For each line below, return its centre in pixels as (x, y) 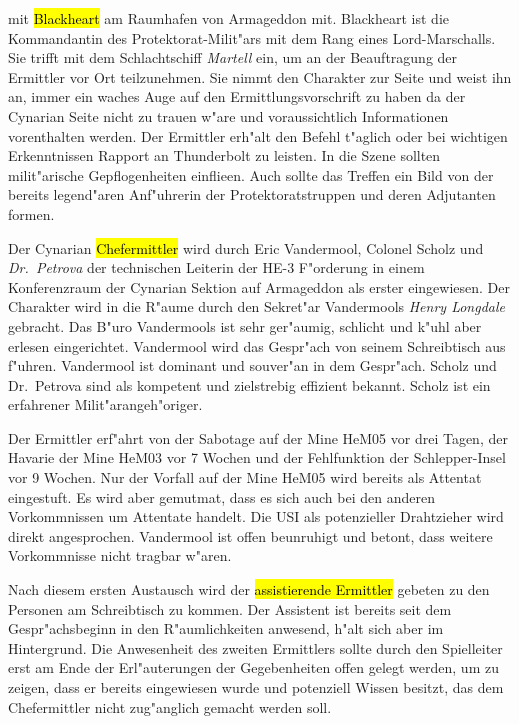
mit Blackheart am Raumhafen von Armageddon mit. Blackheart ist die (229, 18)
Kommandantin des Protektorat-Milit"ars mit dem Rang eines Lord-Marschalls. (252, 37)
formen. (31, 213)
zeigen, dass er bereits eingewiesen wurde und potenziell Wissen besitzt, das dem (256, 687)
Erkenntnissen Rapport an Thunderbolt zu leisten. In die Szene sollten (224, 155)
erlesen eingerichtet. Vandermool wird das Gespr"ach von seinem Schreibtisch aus (257, 345)
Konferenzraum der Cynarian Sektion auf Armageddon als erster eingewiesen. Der (259, 286)
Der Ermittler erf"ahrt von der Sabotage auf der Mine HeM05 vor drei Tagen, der (258, 437)
